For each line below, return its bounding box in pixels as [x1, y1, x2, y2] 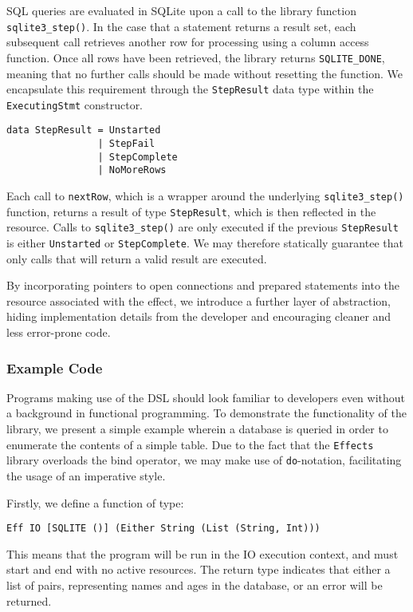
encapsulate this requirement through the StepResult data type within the [6, 81, 374, 97]
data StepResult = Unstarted [6, 124, 161, 136]
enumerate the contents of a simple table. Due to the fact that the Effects [6, 436, 374, 452]
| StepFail [97, 138, 155, 150]
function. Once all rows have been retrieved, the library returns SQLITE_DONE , [6, 49, 385, 65]
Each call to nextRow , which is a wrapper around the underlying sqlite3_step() [6, 188, 404, 204]
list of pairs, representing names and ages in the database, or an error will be [6, 576, 383, 593]
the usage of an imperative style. [6, 467, 166, 484]
